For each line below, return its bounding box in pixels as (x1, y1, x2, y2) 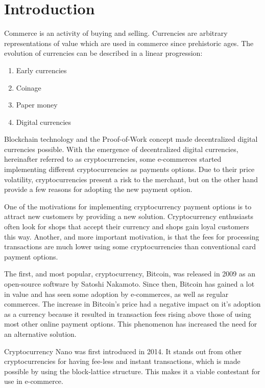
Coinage (16, 82, 41, 93)
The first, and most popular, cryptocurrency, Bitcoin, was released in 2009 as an (4, 268, 255, 279)
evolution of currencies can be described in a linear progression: (4, 48, 203, 58)
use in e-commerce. (4, 376, 63, 386)
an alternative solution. (4, 328, 77, 339)
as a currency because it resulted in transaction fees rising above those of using (4, 308, 251, 319)
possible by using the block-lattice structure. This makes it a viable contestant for (4, 365, 260, 376)
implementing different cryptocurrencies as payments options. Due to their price (4, 164, 255, 175)
